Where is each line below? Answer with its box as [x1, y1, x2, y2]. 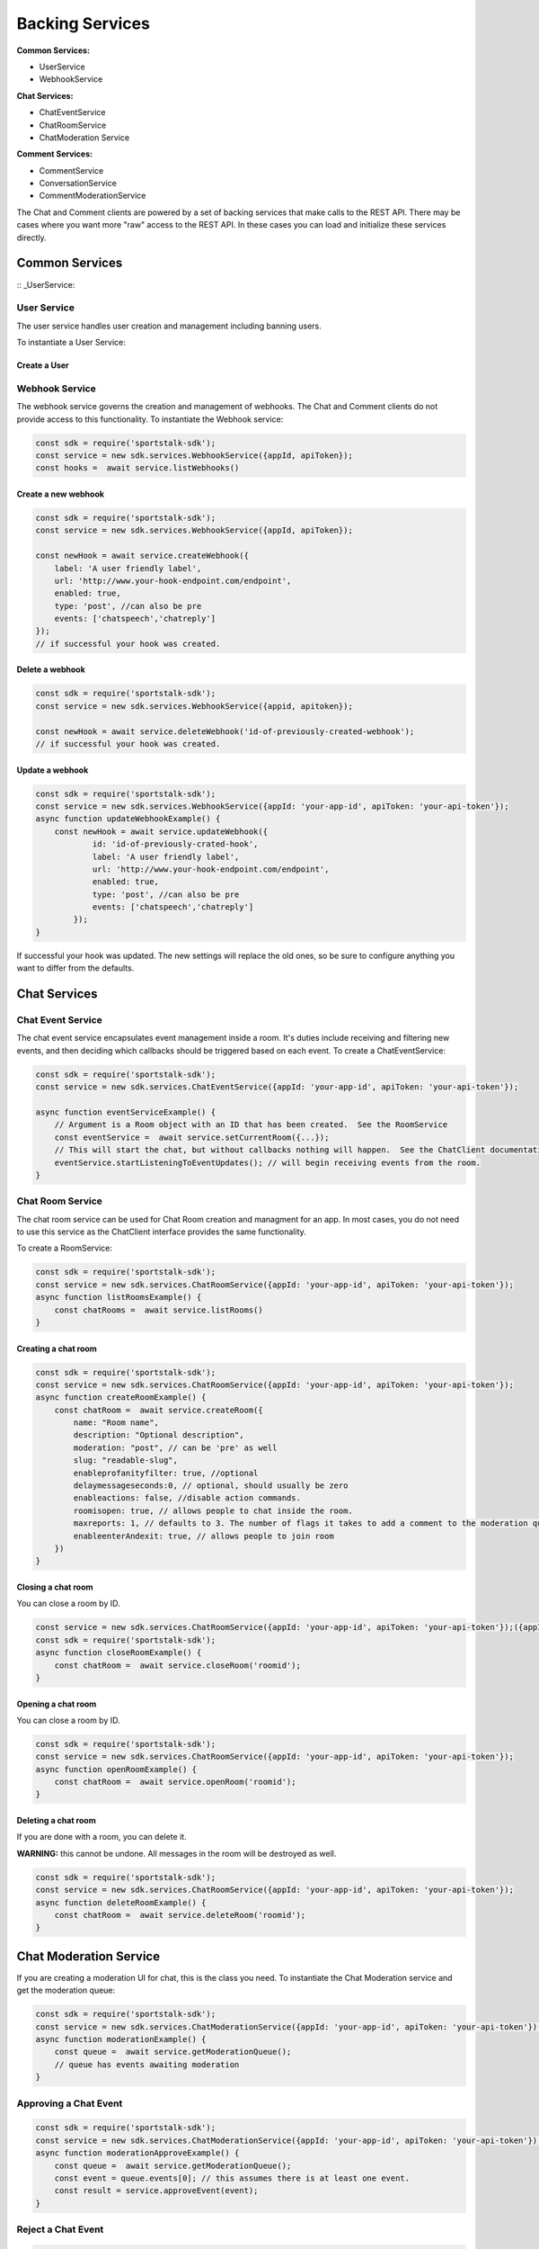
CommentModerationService [39, 190, 146, 202]
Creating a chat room [16, 1343, 98, 1354]
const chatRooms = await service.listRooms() [54, 1304, 264, 1315]
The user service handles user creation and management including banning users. [16, 320, 323, 331]
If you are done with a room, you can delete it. [16, 1832, 188, 1842]
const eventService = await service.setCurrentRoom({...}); [54, 1132, 330, 1142]
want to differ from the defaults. [16, 963, 135, 973]
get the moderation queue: [16, 1985, 116, 1996]
